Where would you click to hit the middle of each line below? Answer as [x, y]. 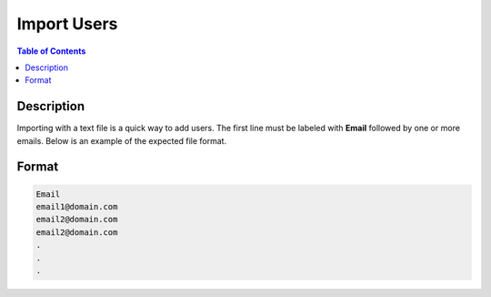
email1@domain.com [77, 207]
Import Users [67, 24]
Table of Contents [51, 51]
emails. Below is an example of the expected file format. [122, 140]
